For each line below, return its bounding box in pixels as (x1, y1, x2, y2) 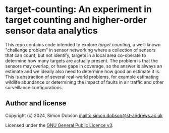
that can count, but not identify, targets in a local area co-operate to (5, 52, 146, 58)
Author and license (5, 99, 67, 108)
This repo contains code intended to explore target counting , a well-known (5, 41, 161, 47)
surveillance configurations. (5, 84, 63, 90)
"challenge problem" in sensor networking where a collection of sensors (5, 47, 156, 53)
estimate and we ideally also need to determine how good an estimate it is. (5, 68, 160, 74)
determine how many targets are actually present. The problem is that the (5, 57, 158, 63)
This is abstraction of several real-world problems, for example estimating (5, 74, 159, 80)
